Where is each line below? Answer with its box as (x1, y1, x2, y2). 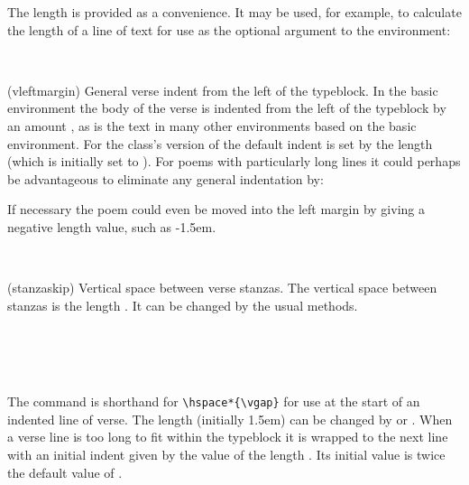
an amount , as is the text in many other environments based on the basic (7, 116, 417, 135)
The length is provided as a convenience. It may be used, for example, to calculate (7, 3, 462, 21)
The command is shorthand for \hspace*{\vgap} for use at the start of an (7, 392, 420, 411)
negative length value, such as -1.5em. (7, 217, 216, 236)
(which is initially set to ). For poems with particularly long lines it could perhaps (7, 152, 461, 171)
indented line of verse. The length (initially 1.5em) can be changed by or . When (7, 409, 453, 428)
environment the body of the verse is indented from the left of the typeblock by (7, 98, 446, 117)
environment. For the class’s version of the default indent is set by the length (7, 134, 433, 153)
